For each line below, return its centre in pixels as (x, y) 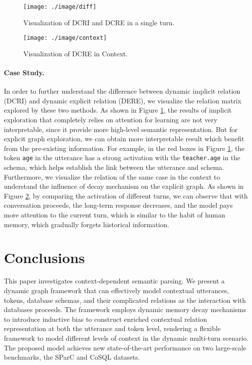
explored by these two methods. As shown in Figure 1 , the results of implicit (118, 110)
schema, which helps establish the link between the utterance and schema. (114, 167)
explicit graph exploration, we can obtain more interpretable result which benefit (124, 139)
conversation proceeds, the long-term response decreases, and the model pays (118, 205)
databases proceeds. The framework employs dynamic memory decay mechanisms (125, 309)
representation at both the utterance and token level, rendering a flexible (112, 328)
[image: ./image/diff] (60, 7)
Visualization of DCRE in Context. (76, 53)
